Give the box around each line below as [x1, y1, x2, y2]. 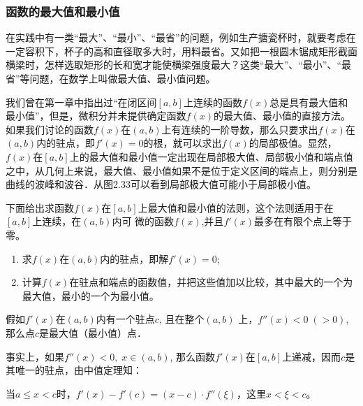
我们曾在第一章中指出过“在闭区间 [6, 94, 157, 109]
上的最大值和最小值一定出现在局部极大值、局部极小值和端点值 [69, 149, 353, 164]
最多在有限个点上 [254, 214, 333, 229]
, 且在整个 [158, 312, 205, 326]
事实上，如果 [6, 349, 64, 363]
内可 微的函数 [112, 214, 175, 229]
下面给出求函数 [6, 200, 74, 215]
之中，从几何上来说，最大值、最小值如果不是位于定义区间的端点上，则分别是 [6, 163, 357, 177]
